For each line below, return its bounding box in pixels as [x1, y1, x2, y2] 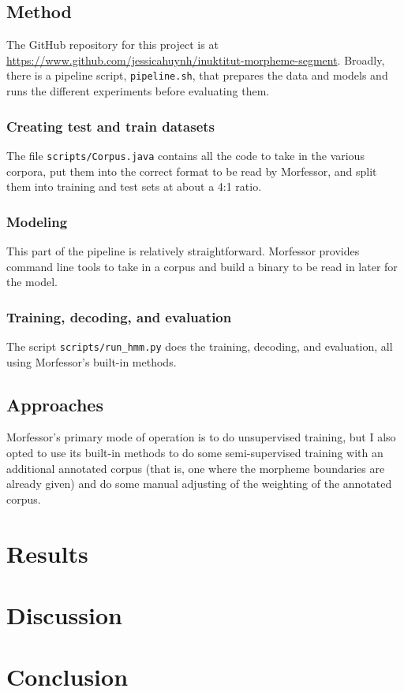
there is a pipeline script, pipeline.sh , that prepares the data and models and [6, 67, 388, 84]
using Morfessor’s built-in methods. [6, 353, 177, 370]
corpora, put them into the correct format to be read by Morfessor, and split [6, 162, 377, 179]
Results [6, 537, 88, 569]
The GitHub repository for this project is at [6, 36, 219, 53]
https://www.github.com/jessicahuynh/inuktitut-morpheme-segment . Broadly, [6, 51, 385, 68]
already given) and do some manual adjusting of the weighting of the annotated [6, 475, 392, 492]
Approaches [6, 392, 103, 416]
